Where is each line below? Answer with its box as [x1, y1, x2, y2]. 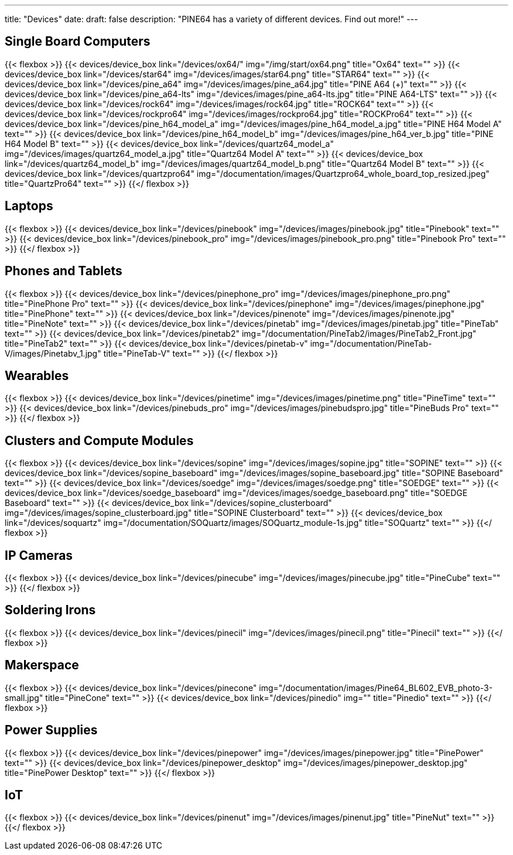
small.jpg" [5, 692, 43, 703]
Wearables [5, 368, 69, 383]
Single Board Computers [5, 34, 151, 49]
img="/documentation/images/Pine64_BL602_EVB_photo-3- [259, 682, 493, 693]
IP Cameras [5, 548, 73, 563]
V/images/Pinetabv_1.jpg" [5, 348, 101, 358]
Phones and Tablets [5, 264, 122, 279]
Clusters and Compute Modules [5, 433, 194, 448]
